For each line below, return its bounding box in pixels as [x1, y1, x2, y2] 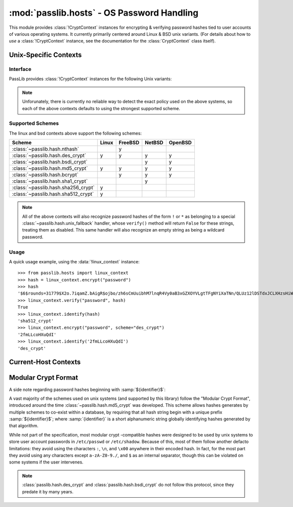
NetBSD [145, 139, 164, 146]
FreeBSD [119, 139, 140, 146]
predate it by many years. [22, 488, 74, 494]
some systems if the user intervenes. [9, 459, 84, 465]
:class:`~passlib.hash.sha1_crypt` [12, 178, 88, 184]
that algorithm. [9, 423, 39, 429]
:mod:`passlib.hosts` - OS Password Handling [9, 7, 199, 18]
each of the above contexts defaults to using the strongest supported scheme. [22, 105, 180, 111]
